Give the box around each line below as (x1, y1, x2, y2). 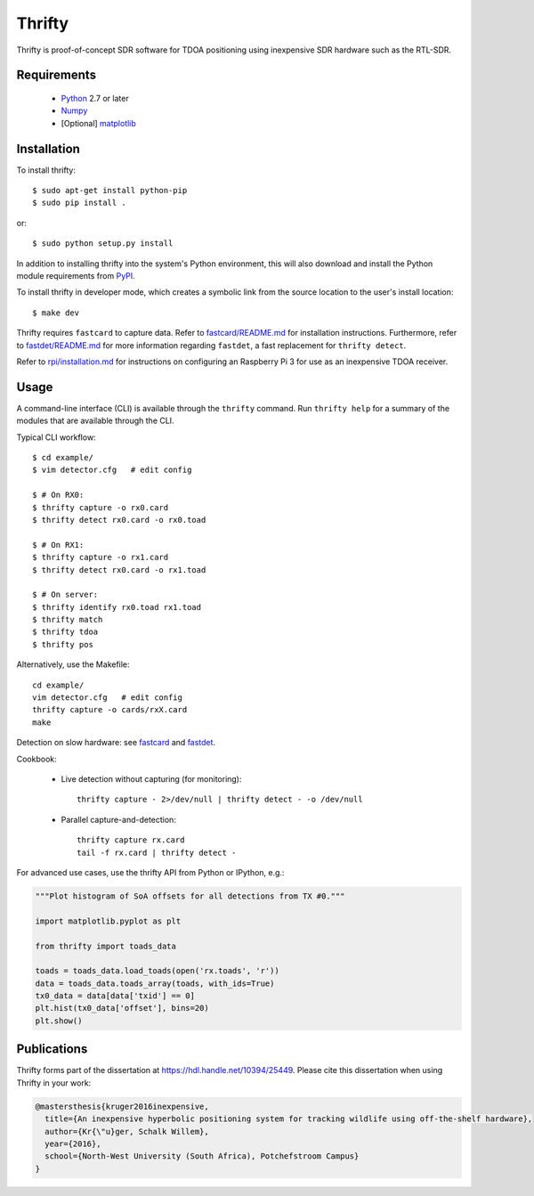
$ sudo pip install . (32, 198, 126, 208)
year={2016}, (44, 1138, 101, 1149)
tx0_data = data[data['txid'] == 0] (35, 991, 196, 1001)
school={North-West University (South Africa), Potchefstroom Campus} (44, 1151, 360, 1161)
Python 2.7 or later (61, 93, 129, 103)
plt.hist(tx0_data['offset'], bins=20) (35, 1003, 209, 1013)
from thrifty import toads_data (35, 940, 177, 951)
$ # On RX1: (32, 540, 85, 549)
